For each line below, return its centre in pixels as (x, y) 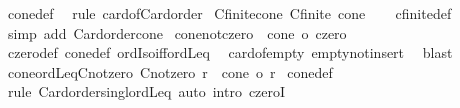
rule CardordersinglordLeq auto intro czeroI (146, 91)
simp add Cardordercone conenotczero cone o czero (177, 32)
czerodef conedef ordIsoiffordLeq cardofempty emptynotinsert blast (230, 52)
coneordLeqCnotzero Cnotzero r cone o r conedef (170, 71)
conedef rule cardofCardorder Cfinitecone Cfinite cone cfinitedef (229, 13)
